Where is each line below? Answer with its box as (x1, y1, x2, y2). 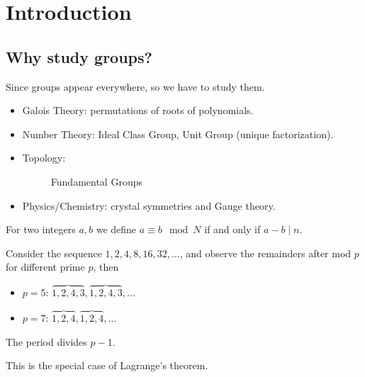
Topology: (22, 150, 66, 165)
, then (93, 259, 119, 274)
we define (96, 222, 137, 237)
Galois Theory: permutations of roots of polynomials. (22, 103, 254, 118)
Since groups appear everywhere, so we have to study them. (6, 79, 265, 94)
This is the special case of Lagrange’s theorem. (6, 358, 208, 373)
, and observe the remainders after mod (179, 245, 352, 260)
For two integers (6, 222, 76, 237)
